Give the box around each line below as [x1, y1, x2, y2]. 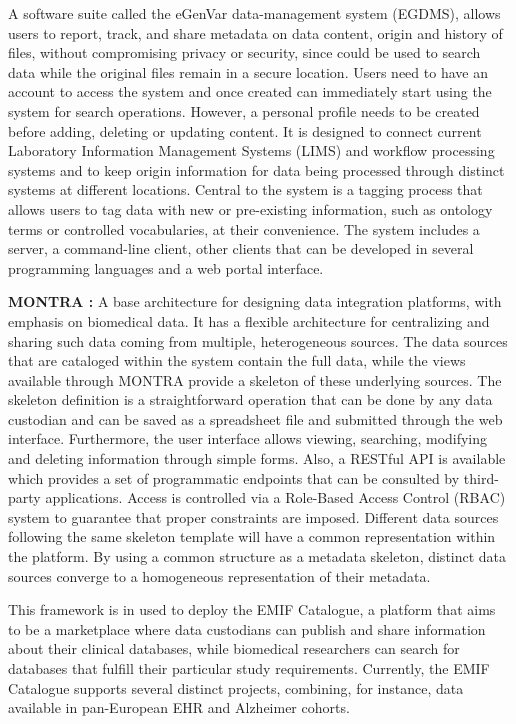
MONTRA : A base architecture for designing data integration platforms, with [8, 291, 502, 312]
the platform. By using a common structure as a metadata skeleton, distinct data [8, 546, 507, 567]
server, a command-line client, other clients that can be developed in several [8, 238, 474, 259]
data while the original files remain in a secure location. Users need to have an [8, 61, 488, 82]
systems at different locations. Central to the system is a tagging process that [8, 179, 483, 200]
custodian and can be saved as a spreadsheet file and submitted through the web [8, 408, 503, 429]
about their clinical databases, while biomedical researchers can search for [8, 638, 460, 659]
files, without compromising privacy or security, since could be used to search [8, 42, 481, 63]
